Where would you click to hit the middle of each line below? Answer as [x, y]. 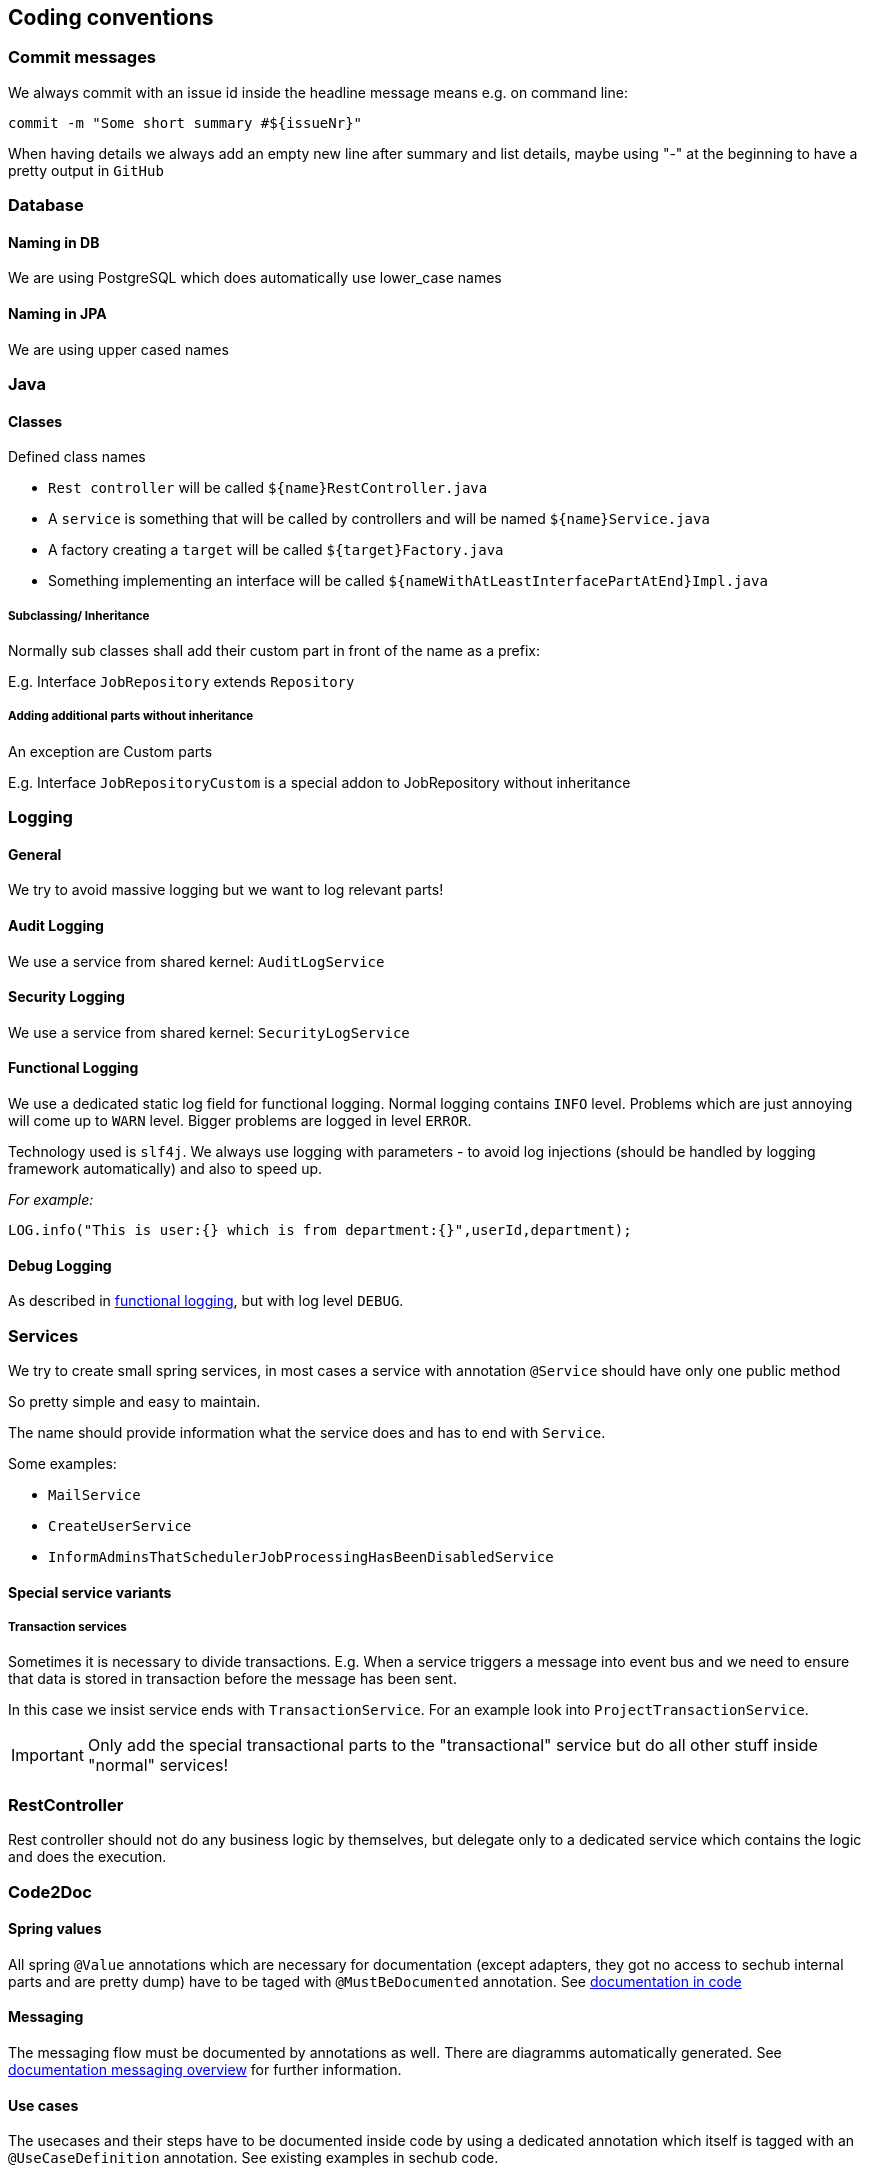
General [35, 854]
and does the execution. [87, 1857]
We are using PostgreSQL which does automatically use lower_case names [255, 278]
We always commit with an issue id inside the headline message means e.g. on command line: [318, 92]
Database [46, 205]
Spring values [55, 1929]
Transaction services [67, 1626]
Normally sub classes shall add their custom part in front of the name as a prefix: [274, 650]
